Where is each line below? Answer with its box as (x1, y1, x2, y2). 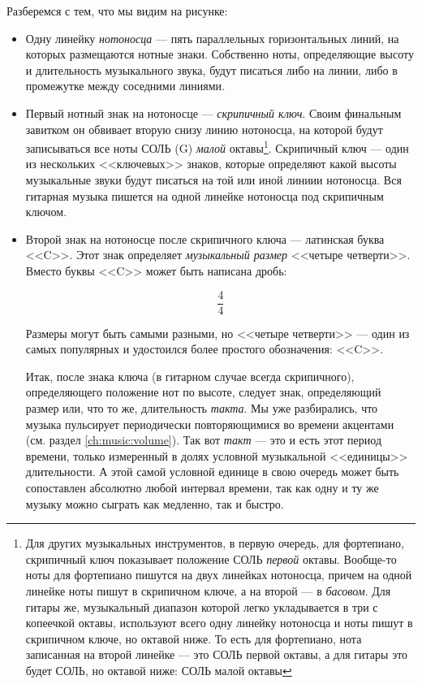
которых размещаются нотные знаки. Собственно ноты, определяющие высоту (25, 45, 414, 63)
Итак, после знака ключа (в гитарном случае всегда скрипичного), (25, 367, 355, 384)
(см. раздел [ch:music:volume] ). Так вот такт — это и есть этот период (25, 431, 382, 448)
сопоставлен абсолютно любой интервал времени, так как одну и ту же (25, 478, 379, 496)
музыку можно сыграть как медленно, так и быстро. (25, 495, 284, 512)
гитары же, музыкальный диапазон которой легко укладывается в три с (25, 598, 378, 615)
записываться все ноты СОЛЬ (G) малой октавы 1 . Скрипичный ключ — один (25, 137, 409, 156)
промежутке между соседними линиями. (25, 77, 225, 94)
